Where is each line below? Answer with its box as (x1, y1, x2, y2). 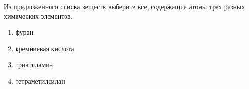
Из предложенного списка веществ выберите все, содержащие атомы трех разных (4, 1, 245, 11)
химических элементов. (4, 11, 73, 21)
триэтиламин (15, 59, 53, 70)
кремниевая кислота (15, 43, 74, 53)
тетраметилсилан (15, 75, 65, 86)
